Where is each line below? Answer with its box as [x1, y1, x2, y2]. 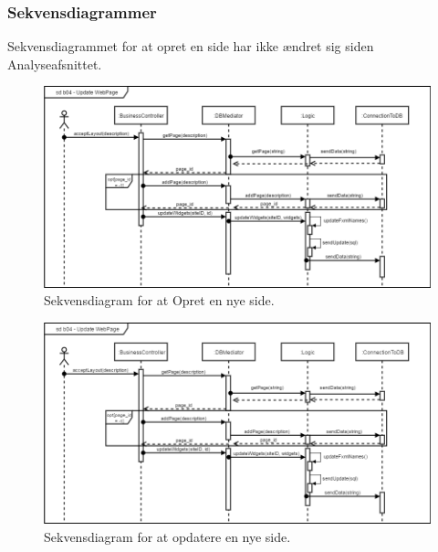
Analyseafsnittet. [7, 54, 102, 73]
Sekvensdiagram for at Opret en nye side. [44, 291, 275, 310]
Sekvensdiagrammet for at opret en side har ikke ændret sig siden [7, 37, 374, 56]
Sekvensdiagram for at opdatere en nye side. [44, 526, 291, 546]
